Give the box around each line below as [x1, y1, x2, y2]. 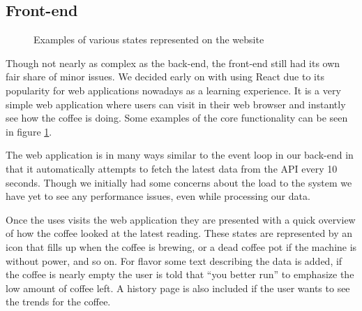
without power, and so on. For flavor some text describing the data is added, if [6, 253, 342, 268]
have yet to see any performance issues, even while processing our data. [6, 189, 310, 203]
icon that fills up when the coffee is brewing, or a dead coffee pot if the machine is [6, 239, 357, 254]
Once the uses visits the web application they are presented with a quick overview [6, 212, 356, 226]
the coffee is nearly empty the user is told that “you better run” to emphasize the [6, 267, 354, 282]
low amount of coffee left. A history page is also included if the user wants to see [6, 280, 350, 295]
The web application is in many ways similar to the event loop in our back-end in [6, 147, 354, 162]
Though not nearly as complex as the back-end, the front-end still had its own [6, 55, 340, 70]
